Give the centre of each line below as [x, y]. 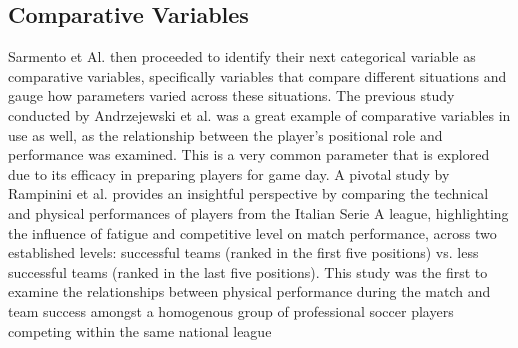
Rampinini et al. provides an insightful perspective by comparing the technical [248, 193]
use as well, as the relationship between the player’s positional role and [225, 134]
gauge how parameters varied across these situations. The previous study [231, 95]
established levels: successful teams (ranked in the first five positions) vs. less [243, 252]
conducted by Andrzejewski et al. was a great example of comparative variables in [259, 114]
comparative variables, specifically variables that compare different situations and [257, 75]
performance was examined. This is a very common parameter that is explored [249, 154]
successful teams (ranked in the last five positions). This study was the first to [248, 271]
